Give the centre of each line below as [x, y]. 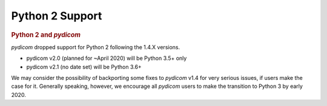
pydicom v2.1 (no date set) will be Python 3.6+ [84, 67]
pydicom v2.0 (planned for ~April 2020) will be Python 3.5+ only [107, 58]
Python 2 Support [57, 16]
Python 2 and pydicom [46, 35]
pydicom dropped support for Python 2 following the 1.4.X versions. [96, 47]
